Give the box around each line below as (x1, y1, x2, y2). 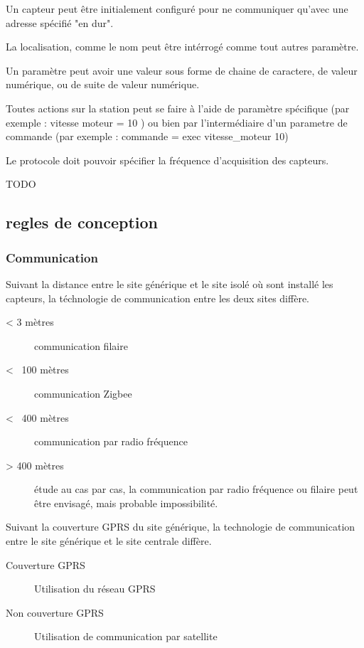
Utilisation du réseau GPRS (34, 581, 156, 596)
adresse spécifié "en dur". (6, 15, 114, 30)
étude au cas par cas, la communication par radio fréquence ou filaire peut (34, 482, 358, 496)
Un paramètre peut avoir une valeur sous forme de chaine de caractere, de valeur (6, 63, 358, 78)
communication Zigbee (34, 386, 132, 400)
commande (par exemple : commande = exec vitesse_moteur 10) (6, 129, 289, 144)
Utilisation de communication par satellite (34, 629, 218, 644)
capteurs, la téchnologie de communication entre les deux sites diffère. (6, 290, 309, 305)
